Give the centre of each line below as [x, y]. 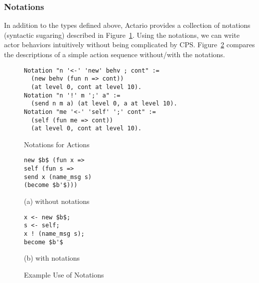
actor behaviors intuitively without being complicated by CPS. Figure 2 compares [129, 45]
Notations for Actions [57, 144]
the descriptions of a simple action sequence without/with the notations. [115, 54]
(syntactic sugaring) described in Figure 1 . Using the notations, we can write [122, 35]
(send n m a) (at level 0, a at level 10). [104, 104]
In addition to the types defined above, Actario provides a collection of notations [127, 25]
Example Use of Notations [64, 274]
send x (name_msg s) [58, 177]
